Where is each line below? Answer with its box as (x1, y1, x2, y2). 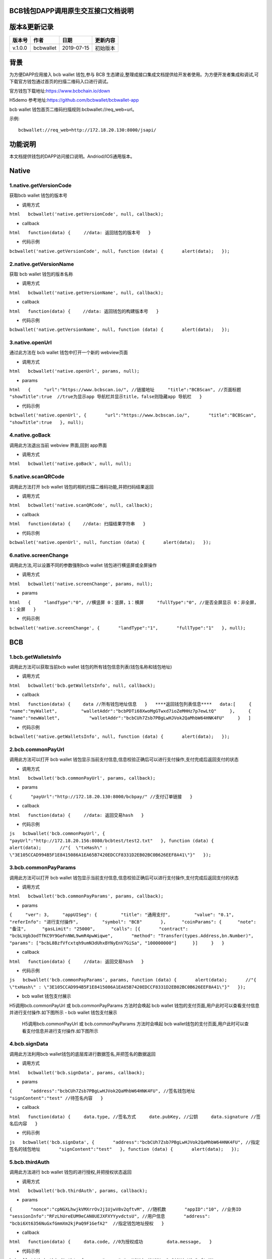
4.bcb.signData (9, 1040, 48, 1047)
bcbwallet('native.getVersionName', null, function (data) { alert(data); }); (9, 327, 230, 332)
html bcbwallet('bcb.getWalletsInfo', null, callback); (9, 682, 156, 688)
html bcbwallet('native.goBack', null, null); (9, 461, 132, 467)
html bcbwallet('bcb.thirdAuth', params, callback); (9, 1188, 148, 1194)
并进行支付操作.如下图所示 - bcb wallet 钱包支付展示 (9, 1009, 118, 1015)
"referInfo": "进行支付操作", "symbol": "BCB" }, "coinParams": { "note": (9, 919, 256, 925)
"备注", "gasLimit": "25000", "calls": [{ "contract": (9, 926, 188, 932)
